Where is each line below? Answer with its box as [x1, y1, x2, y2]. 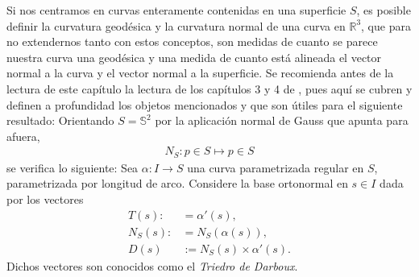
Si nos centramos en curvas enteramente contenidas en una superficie [6, 2, 346, 18]
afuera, [6, 127, 40, 144]
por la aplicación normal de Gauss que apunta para [155, 112, 409, 129]
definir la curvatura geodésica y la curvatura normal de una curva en [6, 17, 346, 34]
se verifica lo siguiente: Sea [6, 159, 139, 176]
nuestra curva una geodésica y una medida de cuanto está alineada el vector [6, 48, 382, 65]
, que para [361, 17, 411, 34]
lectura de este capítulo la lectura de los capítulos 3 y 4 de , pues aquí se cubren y [6, 80, 413, 97]
